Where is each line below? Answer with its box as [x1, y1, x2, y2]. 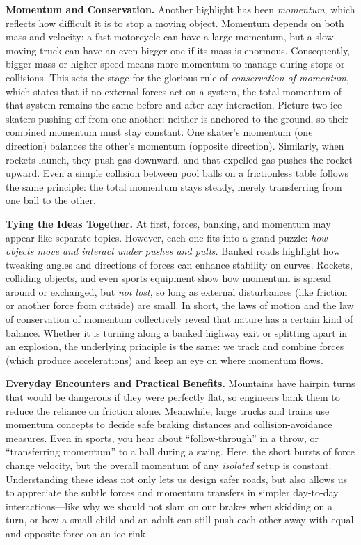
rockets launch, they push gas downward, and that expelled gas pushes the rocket [6, 152, 353, 166]
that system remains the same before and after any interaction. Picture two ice [6, 97, 342, 112]
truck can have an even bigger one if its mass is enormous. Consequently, [39, 42, 351, 57]
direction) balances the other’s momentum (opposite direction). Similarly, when [6, 138, 344, 152]
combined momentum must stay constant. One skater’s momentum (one [6, 125, 313, 139]
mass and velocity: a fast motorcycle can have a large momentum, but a [6, 29, 312, 44]
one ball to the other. [6, 193, 96, 207]
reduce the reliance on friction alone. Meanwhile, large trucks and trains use [6, 403, 330, 418]
